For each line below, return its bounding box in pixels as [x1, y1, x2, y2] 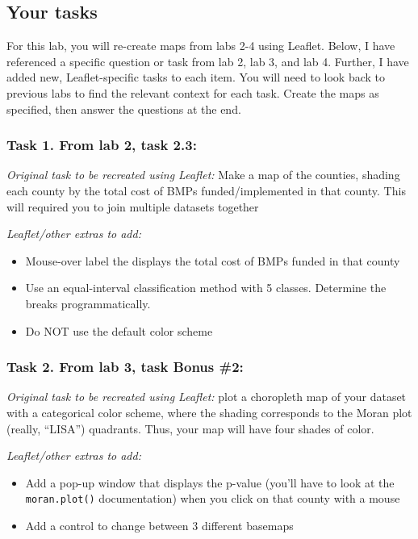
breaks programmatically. [25, 295, 151, 311]
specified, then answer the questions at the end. [6, 100, 241, 117]
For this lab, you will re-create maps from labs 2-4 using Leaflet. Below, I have [6, 37, 395, 54]
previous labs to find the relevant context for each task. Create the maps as [6, 84, 379, 101]
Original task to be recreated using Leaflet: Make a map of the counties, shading [6, 166, 400, 183]
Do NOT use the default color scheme [25, 322, 213, 339]
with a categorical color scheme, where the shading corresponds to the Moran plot [6, 403, 412, 420]
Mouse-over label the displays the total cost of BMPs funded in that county [25, 252, 400, 269]
